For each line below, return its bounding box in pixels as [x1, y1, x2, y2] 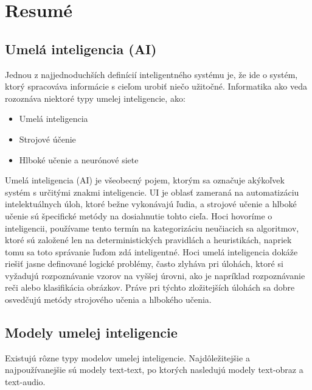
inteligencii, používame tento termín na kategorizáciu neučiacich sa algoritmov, [5, 221, 299, 234]
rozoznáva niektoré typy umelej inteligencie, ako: [5, 91, 185, 104]
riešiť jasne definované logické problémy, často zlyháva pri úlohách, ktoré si [5, 257, 283, 270]
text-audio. [5, 375, 46, 388]
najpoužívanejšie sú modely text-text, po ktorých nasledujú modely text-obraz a [5, 363, 303, 376]
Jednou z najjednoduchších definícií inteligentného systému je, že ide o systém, [5, 68, 298, 80]
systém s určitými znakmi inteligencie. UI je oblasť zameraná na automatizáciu [5, 185, 299, 198]
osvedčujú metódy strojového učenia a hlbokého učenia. [5, 293, 212, 306]
